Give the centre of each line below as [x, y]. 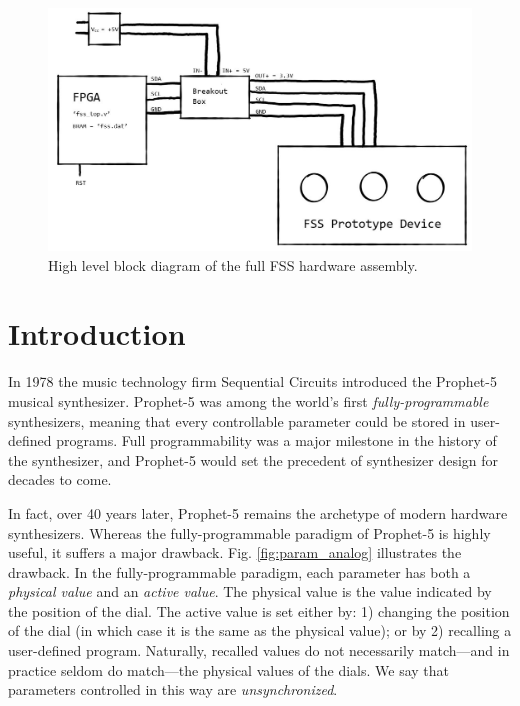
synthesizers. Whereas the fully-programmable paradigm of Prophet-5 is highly [249, 532]
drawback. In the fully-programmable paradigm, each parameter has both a [239, 571]
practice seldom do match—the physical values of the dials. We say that [228, 669]
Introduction [97, 333]
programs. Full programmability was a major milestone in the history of [276, 440]
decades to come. [60, 479]
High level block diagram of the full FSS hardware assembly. [233, 264]
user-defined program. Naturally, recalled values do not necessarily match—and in [259, 650]
